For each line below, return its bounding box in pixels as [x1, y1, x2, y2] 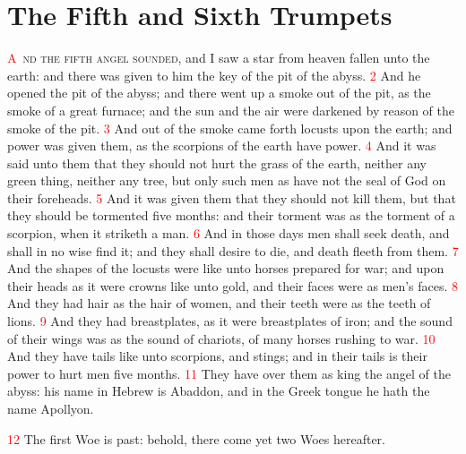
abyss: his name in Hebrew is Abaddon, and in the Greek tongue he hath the [7, 381, 430, 400]
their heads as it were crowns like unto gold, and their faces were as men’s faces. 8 [7, 276, 459, 295]
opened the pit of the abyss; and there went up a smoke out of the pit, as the [7, 83, 431, 102]
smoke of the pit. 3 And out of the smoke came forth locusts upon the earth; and [7, 118, 453, 137]
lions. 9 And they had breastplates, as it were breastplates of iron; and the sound [7, 312, 453, 330]
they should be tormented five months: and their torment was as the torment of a [7, 206, 455, 225]
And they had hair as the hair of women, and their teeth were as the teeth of [7, 294, 431, 313]
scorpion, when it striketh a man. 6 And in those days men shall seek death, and [7, 224, 450, 243]
